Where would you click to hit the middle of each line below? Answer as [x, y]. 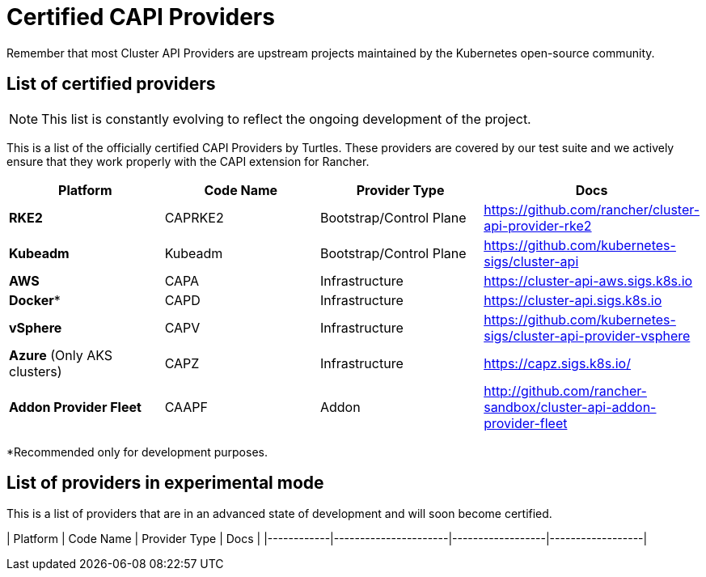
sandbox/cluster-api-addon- [570, 407]
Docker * [35, 300]
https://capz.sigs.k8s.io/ [557, 363]
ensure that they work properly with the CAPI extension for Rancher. [188, 161]
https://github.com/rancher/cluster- [592, 209]
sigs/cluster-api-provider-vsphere [587, 335]
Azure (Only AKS [61, 355]
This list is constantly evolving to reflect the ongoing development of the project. [286, 119]
